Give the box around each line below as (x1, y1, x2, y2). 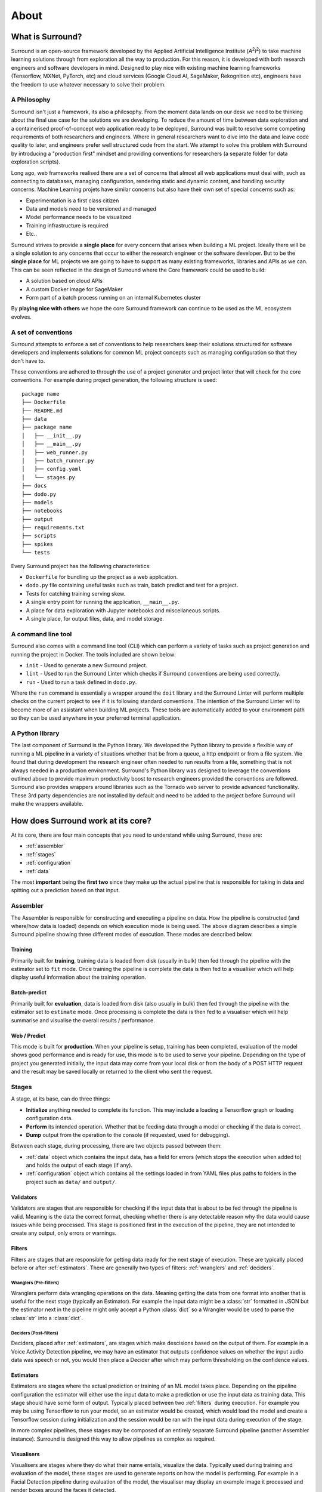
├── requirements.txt (21, 524, 85, 531)
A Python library (11, 729, 60, 738)
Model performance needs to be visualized (26, 214, 132, 221)
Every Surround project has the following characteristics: (11, 562, 151, 569)
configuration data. (26, 1115, 73, 1122)
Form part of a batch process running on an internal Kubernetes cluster (26, 294, 201, 301)
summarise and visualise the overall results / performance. (11, 1016, 155, 1024)
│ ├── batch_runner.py (21, 457, 94, 464)
